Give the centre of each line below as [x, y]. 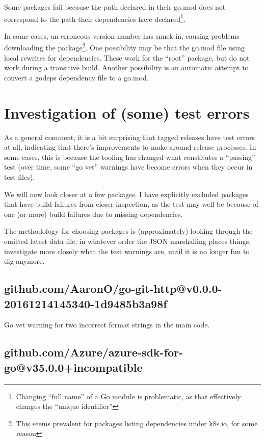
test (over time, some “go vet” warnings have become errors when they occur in [128, 167]
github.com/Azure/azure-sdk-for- [94, 352]
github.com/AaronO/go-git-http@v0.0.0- [113, 288]
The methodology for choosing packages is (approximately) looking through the [128, 231]
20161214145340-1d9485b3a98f [86, 303]
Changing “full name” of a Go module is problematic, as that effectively [128, 396]
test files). [20, 176]
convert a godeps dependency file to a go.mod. [76, 77]
